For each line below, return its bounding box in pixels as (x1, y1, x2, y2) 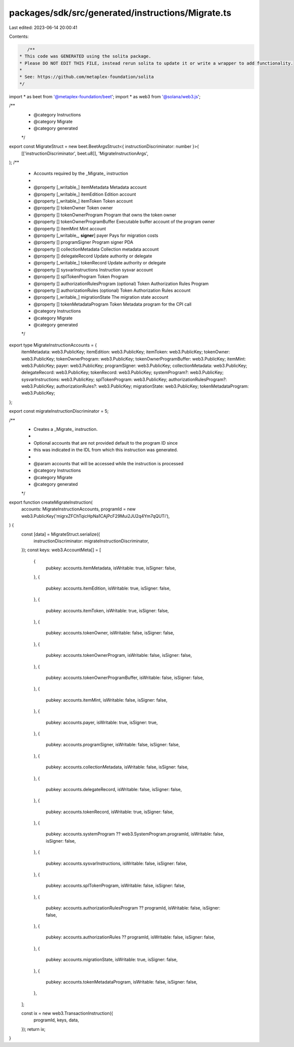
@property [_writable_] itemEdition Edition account (33, 191, 136, 197)
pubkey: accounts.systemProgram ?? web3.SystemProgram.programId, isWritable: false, (46, 831, 225, 837)
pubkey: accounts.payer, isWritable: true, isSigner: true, (46, 719, 158, 725)
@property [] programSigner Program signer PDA (33, 239, 133, 245)
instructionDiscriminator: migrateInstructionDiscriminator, (33, 538, 149, 544)
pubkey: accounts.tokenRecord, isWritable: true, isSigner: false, (46, 809, 174, 815)
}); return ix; (21, 1026, 46, 1032)
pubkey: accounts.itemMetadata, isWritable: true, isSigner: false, (46, 565, 176, 571)
